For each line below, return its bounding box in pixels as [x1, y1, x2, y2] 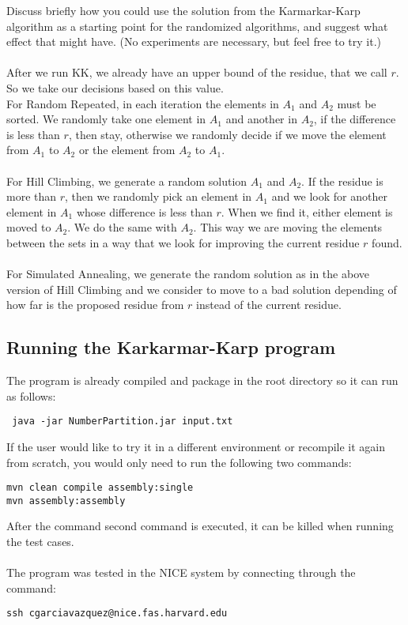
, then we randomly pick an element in [65, 188, 252, 205]
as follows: [6, 387, 56, 404]
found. [372, 234, 402, 250]
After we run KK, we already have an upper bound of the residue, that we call [6, 64, 387, 81]
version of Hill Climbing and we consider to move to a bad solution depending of [6, 280, 397, 297]
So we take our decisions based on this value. [6, 79, 224, 96]
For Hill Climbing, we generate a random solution [6, 172, 247, 189]
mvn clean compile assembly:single [6, 482, 194, 494]
